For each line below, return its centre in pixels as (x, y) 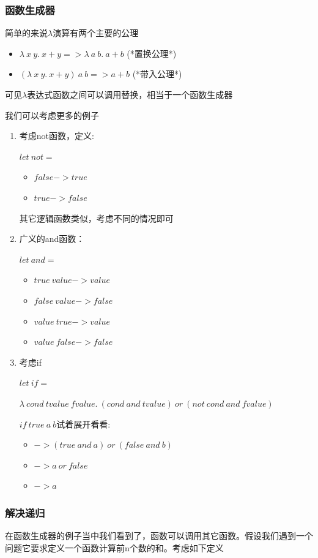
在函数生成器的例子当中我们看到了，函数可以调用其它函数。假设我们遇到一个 (159, 536)
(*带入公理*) (157, 74)
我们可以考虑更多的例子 (52, 115)
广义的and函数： (52, 239)
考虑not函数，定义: (57, 136)
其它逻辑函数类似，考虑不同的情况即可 (96, 218)
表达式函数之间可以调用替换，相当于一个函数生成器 (130, 94)
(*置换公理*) (152, 53)
